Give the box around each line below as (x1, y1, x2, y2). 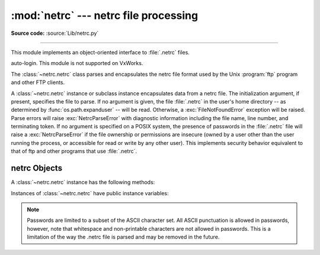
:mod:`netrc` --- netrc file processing (11, 9, 199, 22)
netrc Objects (11, 163, 62, 173)
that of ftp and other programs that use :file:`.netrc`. (11, 148, 137, 155)
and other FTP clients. (11, 79, 65, 86)
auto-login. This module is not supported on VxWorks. (11, 60, 143, 67)
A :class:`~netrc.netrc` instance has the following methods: (11, 179, 155, 186)
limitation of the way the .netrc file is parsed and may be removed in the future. (27, 234, 220, 241)
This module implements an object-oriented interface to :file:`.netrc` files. (11, 49, 190, 56)
